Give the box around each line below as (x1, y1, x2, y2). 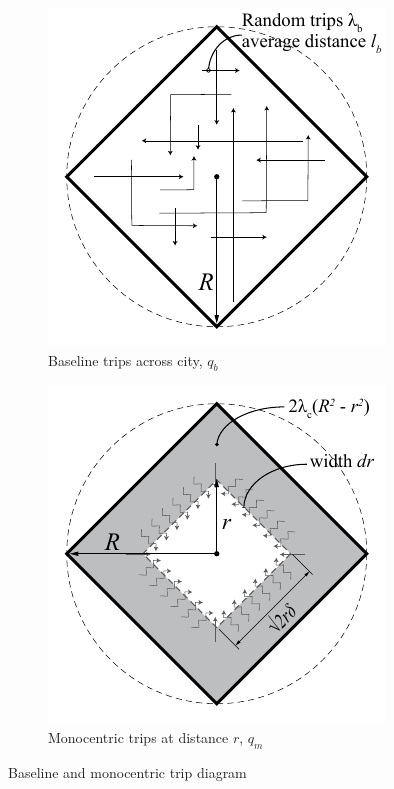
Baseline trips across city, (48, 349, 203, 370)
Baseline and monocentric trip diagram (8, 761, 247, 782)
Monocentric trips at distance (48, 726, 229, 747)
